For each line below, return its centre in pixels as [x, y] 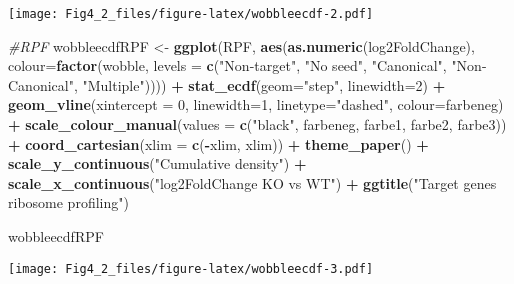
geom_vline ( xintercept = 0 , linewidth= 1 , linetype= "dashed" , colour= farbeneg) [256, 104]
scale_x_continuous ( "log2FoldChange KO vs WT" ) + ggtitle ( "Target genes [252, 182]
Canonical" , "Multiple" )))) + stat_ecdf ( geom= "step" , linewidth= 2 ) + [227, 84]
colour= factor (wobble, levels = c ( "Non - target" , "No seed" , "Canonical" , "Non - [247, 65]
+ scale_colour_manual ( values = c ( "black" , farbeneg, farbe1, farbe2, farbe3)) [257, 124]
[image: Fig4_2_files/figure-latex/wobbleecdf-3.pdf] [191, 268]
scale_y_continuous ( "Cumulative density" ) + [157, 163]
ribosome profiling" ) [68, 202]
